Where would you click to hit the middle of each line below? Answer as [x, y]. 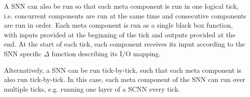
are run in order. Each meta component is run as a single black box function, [118, 25]
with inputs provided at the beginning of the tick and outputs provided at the [120, 34]
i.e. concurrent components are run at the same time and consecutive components [125, 15]
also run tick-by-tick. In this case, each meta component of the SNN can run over [125, 79]
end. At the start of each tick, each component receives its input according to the [125, 44]
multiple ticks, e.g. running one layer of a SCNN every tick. [92, 89]
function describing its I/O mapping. [106, 53]
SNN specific [23, 53]
